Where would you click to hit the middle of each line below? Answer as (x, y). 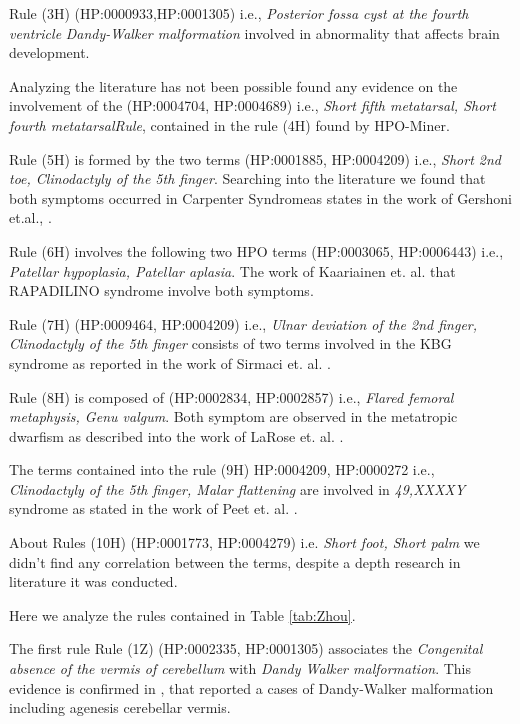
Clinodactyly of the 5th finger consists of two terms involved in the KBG (230, 343)
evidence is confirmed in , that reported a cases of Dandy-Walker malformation (251, 687)
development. (49, 52)
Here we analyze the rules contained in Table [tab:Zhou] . (182, 614)
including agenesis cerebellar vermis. (120, 707)
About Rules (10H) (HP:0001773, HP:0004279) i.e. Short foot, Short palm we (244, 542)
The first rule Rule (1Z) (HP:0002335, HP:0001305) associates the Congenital (246, 648)
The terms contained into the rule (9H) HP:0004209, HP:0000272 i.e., (222, 469)
